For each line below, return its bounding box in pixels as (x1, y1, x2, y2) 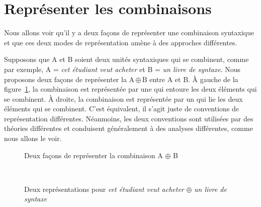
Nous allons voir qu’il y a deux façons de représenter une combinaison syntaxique (4, 27, 254, 38)
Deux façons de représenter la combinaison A (24, 150, 163, 160)
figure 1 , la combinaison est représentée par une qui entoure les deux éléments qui (4, 84, 257, 94)
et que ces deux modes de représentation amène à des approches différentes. (4, 37, 237, 47)
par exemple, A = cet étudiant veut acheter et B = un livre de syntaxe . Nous (4, 63, 240, 74)
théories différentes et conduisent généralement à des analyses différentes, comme (4, 123, 253, 133)
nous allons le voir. (4, 133, 62, 144)
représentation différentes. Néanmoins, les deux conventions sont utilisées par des (4, 113, 253, 123)
